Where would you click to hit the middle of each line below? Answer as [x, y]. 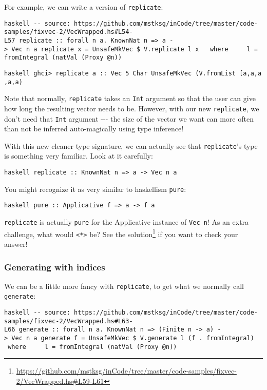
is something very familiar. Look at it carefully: [79, 156]
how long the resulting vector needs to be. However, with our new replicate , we [132, 108]
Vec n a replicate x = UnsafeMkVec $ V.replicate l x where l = [135, 49]
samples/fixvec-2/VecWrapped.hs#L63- [69, 321]
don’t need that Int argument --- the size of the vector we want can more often [129, 118]
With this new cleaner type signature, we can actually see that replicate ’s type [131, 145]
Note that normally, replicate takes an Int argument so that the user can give [130, 98]
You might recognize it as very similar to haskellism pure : [95, 189]
